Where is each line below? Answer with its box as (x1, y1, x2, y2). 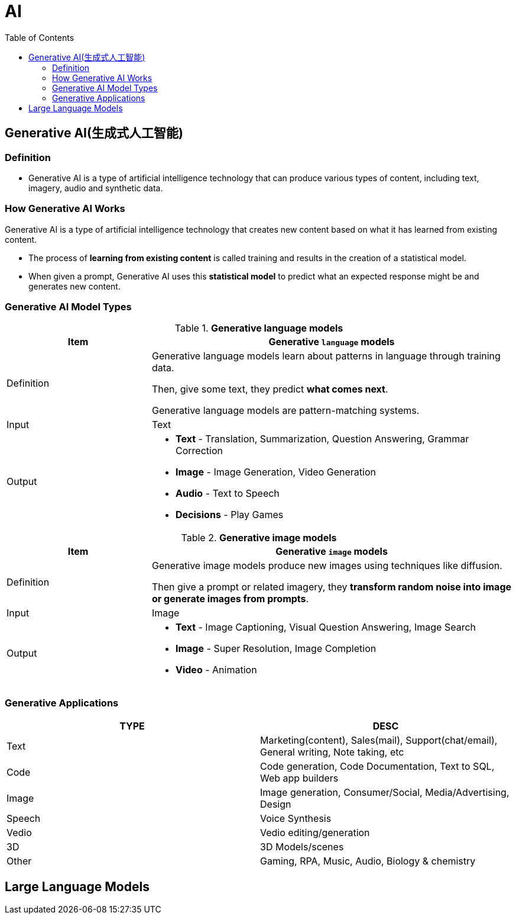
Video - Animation (175, 664, 257, 676)
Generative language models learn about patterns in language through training (151, 350, 501, 362)
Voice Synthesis (260, 812, 332, 825)
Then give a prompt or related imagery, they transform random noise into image (151, 581, 512, 593)
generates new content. (28, 281, 121, 291)
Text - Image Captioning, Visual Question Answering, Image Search (175, 621, 476, 634)
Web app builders (260, 772, 339, 785)
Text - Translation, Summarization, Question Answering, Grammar (175, 433, 469, 445)
